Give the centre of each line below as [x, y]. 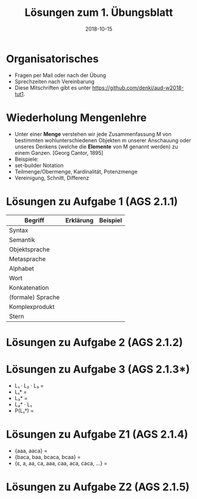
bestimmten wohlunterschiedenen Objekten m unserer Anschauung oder [103, 140]
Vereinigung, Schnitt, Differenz [52, 178]
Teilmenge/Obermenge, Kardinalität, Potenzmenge [76, 171]
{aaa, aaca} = [31, 451]
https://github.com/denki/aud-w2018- [138, 88]
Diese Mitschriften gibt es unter [53, 88]
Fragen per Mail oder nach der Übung [60, 75]
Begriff [34, 220]
